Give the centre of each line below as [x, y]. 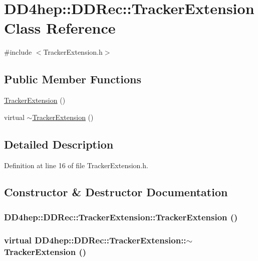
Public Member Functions [73, 79]
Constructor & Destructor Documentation [116, 192]
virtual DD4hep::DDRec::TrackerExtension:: [95, 240]
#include [18, 52]
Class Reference [60, 28]
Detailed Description [59, 144]
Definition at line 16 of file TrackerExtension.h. [76, 165]
